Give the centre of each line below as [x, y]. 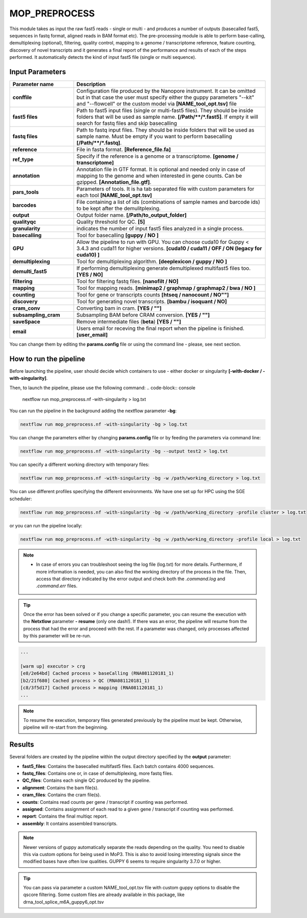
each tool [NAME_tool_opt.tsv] [114, 196]
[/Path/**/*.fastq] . [99, 143]
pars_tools [26, 192]
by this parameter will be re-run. [57, 636]
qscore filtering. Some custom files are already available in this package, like [104, 895]
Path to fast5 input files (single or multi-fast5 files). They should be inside [165, 111]
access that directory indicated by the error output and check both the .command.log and [130, 579]
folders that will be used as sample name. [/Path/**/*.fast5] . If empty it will [167, 117]
